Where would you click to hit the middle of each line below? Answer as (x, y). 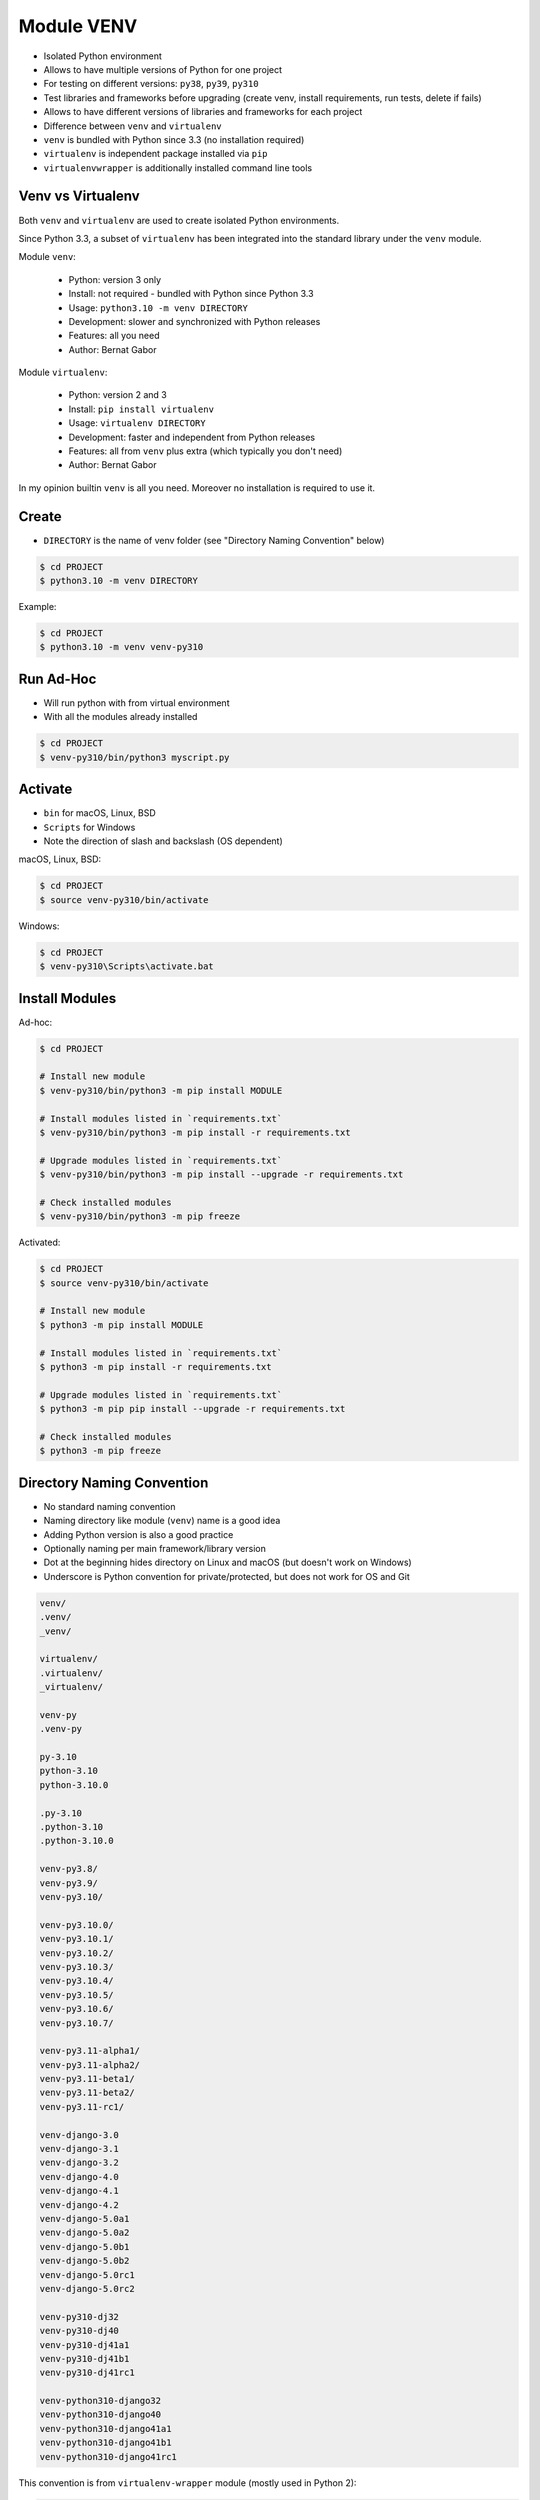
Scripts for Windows (89, 827)
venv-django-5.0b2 (84, 2261)
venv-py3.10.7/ (76, 2023)
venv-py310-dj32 (79, 2316)
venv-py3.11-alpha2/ (89, 2064)
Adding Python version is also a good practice (138, 1534)
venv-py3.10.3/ (76, 1966)
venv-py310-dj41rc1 (87, 2373)
